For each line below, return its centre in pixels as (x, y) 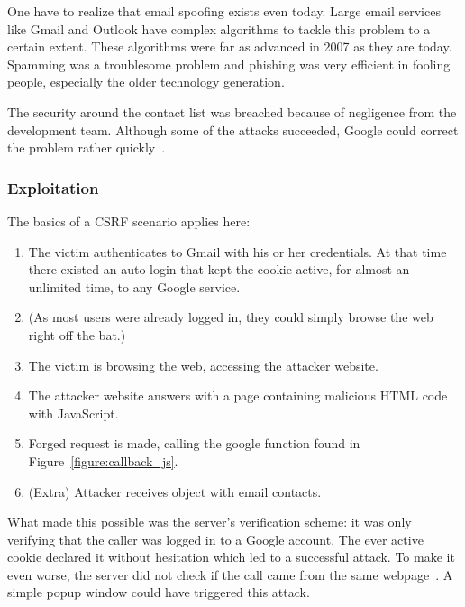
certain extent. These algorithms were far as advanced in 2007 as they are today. (230, 46)
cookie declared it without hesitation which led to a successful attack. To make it (231, 557)
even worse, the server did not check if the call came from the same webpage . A (230, 574)
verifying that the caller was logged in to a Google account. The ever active (215, 539)
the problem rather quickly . (87, 147)
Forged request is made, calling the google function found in (194, 443)
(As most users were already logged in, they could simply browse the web (231, 317)
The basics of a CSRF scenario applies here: (129, 221)
